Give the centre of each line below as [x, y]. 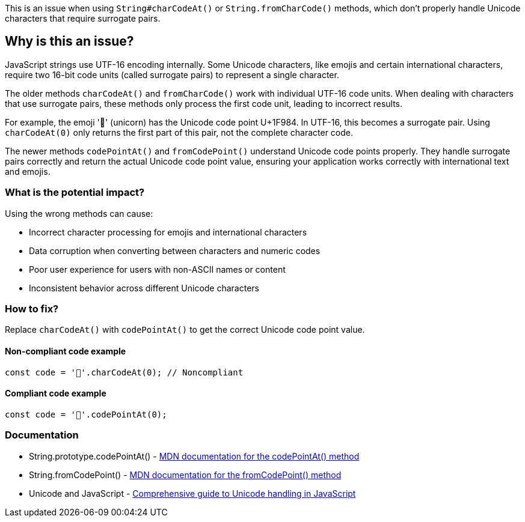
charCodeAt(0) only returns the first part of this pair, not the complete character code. [179, 132]
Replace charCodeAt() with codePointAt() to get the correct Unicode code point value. [185, 330]
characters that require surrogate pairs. [83, 18]
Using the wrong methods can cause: [79, 213]
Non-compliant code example [66, 351]
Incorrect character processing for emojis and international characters [168, 232]
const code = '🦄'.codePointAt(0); [86, 414]
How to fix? [32, 308]
